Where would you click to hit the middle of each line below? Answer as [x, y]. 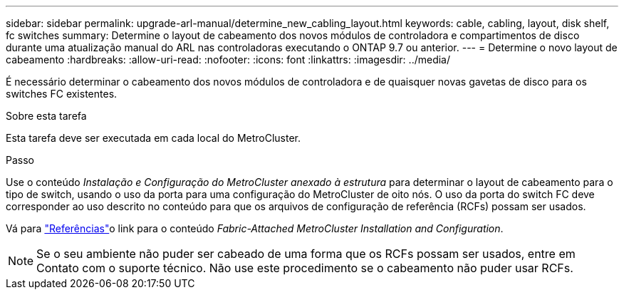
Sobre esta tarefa [46, 116]
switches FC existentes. [62, 94]
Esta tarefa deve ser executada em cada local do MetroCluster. [154, 138]
